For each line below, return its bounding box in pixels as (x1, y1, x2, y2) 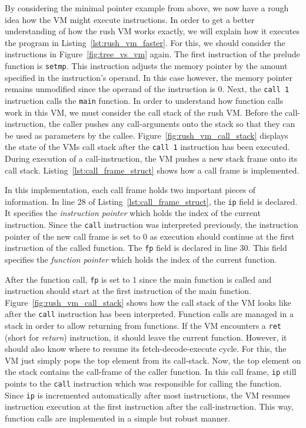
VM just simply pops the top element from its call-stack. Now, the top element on (5, 354, 301, 366)
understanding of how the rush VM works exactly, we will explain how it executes (5, 25, 300, 37)
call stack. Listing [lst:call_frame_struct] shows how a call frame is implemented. (5, 164, 300, 176)
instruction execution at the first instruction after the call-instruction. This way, (5, 400, 294, 413)
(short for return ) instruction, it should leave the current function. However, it (5, 331, 287, 343)
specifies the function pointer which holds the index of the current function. (5, 253, 277, 265)
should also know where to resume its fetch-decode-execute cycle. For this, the (5, 342, 287, 355)
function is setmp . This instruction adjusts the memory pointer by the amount (5, 59, 288, 71)
